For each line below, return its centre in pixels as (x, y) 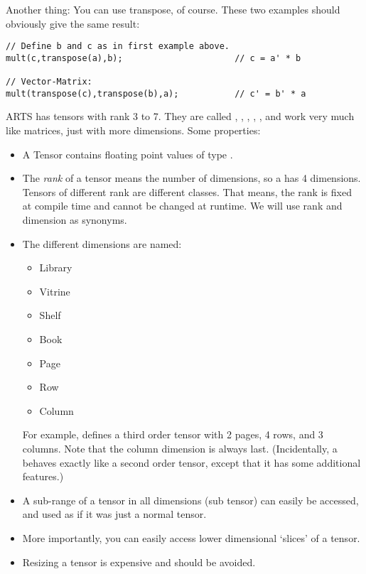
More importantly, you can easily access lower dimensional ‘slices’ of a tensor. (191, 537)
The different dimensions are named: (102, 243)
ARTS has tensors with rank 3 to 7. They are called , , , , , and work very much (180, 116)
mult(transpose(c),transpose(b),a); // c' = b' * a (156, 93)
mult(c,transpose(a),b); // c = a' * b (154, 58)
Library (56, 267)
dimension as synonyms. (75, 220)
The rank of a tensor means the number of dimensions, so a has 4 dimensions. (192, 178)
